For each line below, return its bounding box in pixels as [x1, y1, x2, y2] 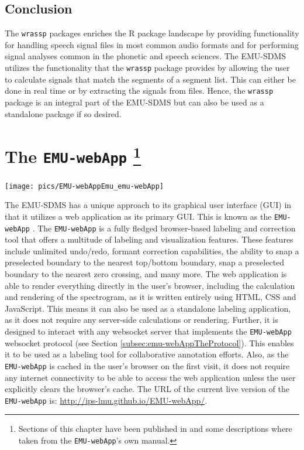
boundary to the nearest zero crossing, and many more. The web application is [5, 268, 287, 280]
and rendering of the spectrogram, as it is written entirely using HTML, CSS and [5, 291, 296, 303]
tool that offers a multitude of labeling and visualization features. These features [5, 233, 293, 246]
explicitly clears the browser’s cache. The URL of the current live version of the [5, 383, 289, 395]
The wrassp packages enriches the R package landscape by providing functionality [5, 27, 299, 39]
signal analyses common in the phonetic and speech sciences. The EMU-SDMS [5, 50, 286, 62]
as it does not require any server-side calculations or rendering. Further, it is [5, 313, 278, 326]
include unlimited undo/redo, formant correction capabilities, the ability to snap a [5, 244, 299, 257]
